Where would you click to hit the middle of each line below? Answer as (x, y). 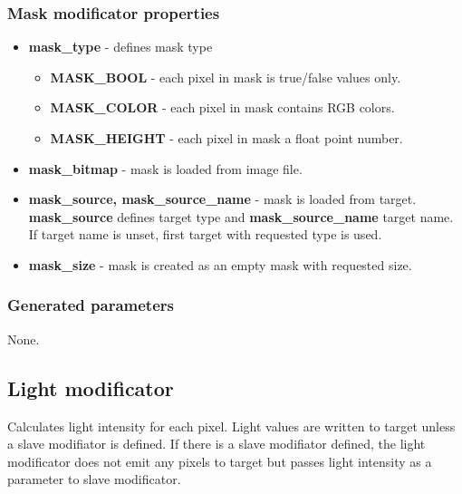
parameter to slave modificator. (94, 479)
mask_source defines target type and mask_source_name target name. (241, 216)
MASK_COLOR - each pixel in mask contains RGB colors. (222, 107)
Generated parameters (91, 305)
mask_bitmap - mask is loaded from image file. (165, 168)
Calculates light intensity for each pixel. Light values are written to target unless (231, 426)
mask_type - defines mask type (120, 47)
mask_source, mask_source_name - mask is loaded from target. (222, 199)
